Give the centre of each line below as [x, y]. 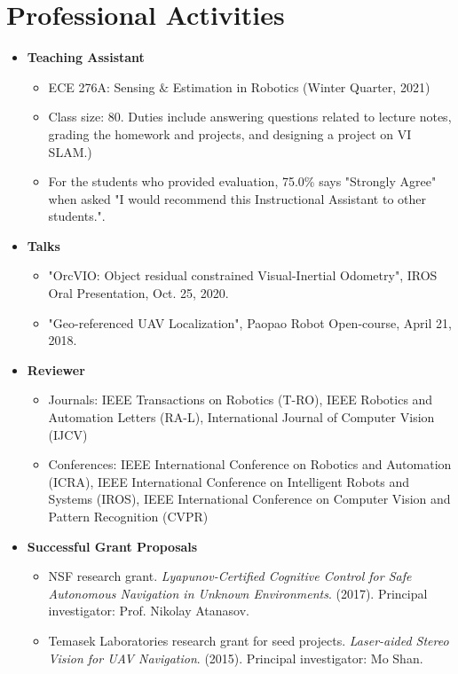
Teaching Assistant [86, 57]
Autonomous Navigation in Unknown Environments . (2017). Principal [238, 593]
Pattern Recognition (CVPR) [128, 516]
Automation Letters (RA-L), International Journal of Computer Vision [241, 417]
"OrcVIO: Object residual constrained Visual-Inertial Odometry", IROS [243, 275]
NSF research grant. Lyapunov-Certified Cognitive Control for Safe [230, 576]
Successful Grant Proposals [112, 546]
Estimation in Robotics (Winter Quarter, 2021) [301, 86]
